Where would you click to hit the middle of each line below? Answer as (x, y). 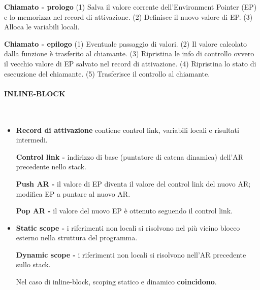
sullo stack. (33, 264)
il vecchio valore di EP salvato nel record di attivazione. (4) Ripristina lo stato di (130, 63)
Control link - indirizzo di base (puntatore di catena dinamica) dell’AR (130, 156)
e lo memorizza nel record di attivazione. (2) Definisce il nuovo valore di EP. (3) (128, 16)
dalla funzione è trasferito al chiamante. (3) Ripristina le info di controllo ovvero (129, 53)
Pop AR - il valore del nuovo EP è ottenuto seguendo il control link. (124, 211)
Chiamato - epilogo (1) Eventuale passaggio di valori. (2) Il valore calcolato (126, 43)
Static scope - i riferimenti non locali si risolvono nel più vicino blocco (128, 227)
